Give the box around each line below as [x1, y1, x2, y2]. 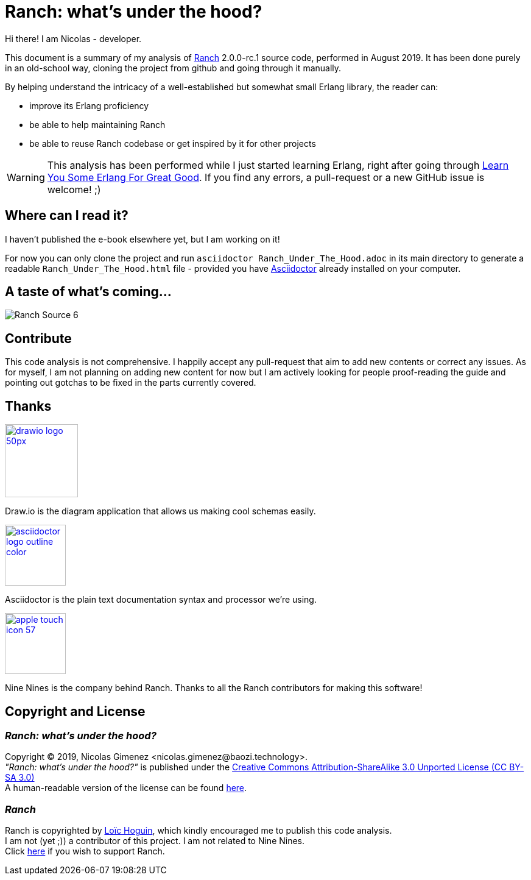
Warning [7, 171, 45, 183]
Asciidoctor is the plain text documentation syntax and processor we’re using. [5, 594, 317, 605]
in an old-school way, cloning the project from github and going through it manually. [5, 62, 342, 73]
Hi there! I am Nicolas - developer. [5, 33, 142, 44]
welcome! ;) [47, 183, 101, 196]
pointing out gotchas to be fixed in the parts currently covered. [5, 377, 256, 388]
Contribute [5, 330, 72, 346]
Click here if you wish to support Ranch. [5, 846, 165, 857]
